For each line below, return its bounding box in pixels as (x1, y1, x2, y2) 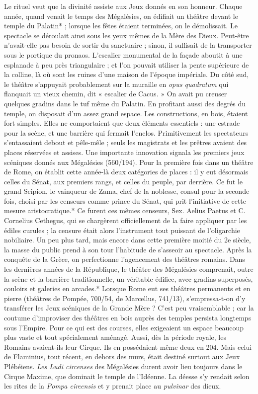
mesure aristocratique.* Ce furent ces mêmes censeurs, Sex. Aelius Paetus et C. (4, 205, 246, 216)
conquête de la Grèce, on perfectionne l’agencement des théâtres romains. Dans (4, 254, 245, 264)
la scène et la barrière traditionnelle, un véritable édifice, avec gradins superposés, (4, 273, 253, 284)
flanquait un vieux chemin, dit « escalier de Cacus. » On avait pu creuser (4, 88, 227, 99)
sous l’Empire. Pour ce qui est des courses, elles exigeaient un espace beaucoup (4, 322, 244, 332)
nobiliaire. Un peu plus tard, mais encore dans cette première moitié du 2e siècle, (4, 235, 251, 245)
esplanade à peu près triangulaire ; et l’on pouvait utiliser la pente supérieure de (4, 59, 249, 70)
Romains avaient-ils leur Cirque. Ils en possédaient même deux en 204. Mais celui (4, 341, 252, 352)
